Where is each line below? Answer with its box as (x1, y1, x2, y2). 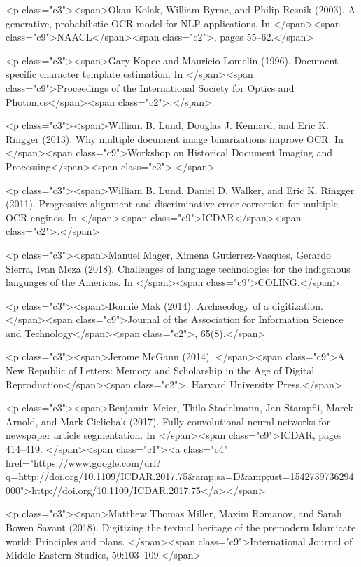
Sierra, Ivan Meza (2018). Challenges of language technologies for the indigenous (6, 261, 351, 275)
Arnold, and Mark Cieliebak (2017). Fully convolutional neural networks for (6, 414, 331, 428)
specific (6, 67, 37, 81)
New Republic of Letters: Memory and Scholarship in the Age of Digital (6, 363, 315, 378)
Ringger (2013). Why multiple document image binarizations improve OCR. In (6, 131, 344, 146)
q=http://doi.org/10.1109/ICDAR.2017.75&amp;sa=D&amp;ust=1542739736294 (6, 469, 354, 484)
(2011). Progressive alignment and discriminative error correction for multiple (6, 196, 338, 211)
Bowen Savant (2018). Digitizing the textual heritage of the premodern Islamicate (6, 520, 356, 534)
